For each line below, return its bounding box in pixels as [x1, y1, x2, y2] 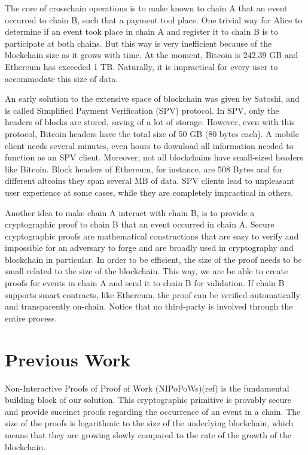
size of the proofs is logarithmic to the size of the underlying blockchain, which [5, 417, 294, 429]
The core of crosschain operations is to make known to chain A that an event [5, 2, 288, 14]
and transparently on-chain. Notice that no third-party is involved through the [5, 300, 293, 313]
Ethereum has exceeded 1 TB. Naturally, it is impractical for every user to [5, 60, 278, 72]
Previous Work [5, 347, 131, 371]
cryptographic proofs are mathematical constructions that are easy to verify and [5, 229, 299, 242]
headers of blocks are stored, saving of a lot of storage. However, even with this [5, 116, 295, 128]
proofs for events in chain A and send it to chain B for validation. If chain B [5, 277, 285, 289]
